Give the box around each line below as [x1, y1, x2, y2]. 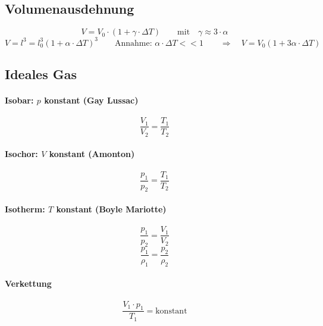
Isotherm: [5, 203, 45, 215]
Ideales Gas [5, 65, 77, 83]
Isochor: [5, 148, 38, 160]
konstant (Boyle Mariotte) [56, 203, 167, 215]
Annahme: [114, 39, 152, 48]
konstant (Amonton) [49, 148, 135, 160]
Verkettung [5, 277, 52, 290]
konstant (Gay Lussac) [44, 94, 139, 106]
